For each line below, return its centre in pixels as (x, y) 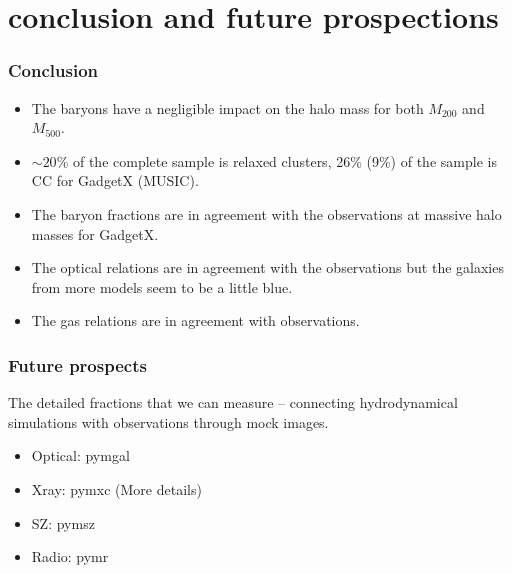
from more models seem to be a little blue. (162, 286)
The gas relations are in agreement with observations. (195, 320)
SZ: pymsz (63, 522)
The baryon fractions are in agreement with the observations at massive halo (266, 213)
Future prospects (77, 364)
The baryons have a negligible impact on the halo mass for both (227, 107)
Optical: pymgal (80, 455)
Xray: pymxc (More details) (116, 488)
